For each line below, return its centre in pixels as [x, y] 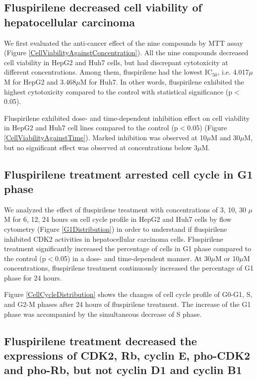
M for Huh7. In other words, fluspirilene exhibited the [162, 81]
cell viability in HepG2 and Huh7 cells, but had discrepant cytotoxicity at [116, 62]
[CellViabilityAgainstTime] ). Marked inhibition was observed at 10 [105, 137]
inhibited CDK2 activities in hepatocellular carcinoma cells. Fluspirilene [114, 238]
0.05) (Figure [207, 128]
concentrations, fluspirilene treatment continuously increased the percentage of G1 [129, 268]
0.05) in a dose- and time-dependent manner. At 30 [133, 258]
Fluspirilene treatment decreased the [100, 340]
